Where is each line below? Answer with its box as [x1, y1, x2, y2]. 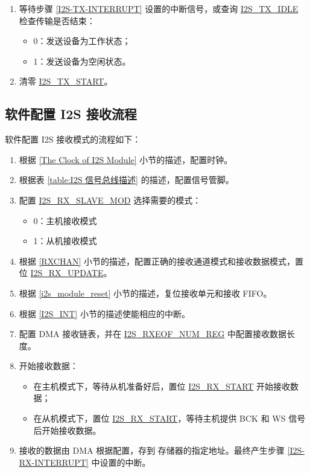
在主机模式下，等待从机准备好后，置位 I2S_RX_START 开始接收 [33, 379, 291, 392]
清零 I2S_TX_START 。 [19, 75, 113, 88]
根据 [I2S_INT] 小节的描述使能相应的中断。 [19, 307, 190, 320]
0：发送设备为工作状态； [33, 34, 131, 47]
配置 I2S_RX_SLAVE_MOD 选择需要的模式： [19, 193, 201, 206]
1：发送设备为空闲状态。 [33, 54, 131, 67]
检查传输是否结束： [19, 14, 95, 27]
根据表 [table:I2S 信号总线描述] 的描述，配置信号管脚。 [19, 173, 234, 186]
